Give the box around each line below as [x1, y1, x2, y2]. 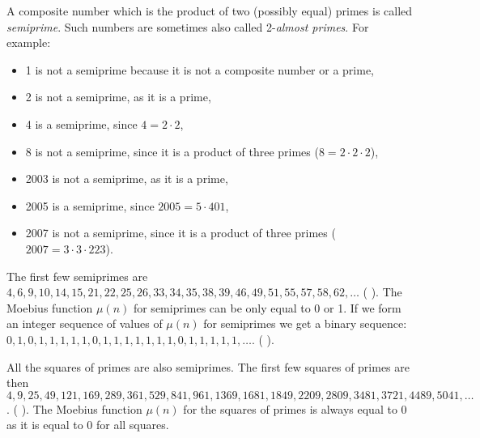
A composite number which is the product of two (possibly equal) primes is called [6, 2, 413, 19]
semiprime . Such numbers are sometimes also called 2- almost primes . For [6, 18, 369, 35]
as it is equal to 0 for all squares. [6, 416, 169, 433]
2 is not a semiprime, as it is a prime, [25, 88, 211, 105]
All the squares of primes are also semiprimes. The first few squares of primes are [6, 358, 410, 375]
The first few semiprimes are [6, 267, 148, 284]
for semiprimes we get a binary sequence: [203, 315, 407, 332]
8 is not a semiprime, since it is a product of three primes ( [25, 142, 319, 159]
